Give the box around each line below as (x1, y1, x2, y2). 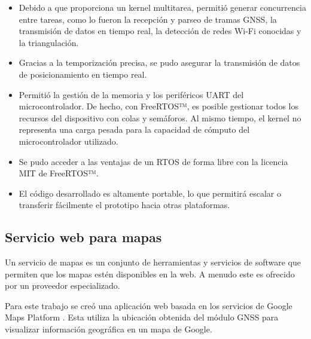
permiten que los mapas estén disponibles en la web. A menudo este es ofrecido (5, 267, 295, 280)
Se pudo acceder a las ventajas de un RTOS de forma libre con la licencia (19, 155, 288, 167)
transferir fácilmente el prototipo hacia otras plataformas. (19, 198, 230, 211)
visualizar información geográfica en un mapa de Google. (5, 323, 212, 335)
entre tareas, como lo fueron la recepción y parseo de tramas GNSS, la (19, 13, 277, 25)
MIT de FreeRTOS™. (19, 167, 99, 179)
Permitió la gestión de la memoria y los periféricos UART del (19, 88, 244, 100)
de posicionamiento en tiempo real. (19, 68, 147, 80)
